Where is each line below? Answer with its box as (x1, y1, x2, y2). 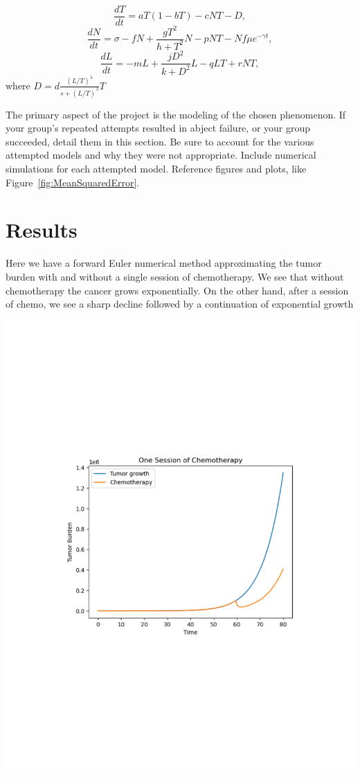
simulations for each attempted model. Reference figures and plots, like (6, 161, 307, 175)
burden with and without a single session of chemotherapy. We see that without (6, 269, 344, 283)
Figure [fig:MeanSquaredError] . (6, 175, 140, 189)
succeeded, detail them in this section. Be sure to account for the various (6, 134, 314, 148)
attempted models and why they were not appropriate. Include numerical (6, 148, 316, 162)
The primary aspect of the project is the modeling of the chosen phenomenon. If (6, 107, 346, 121)
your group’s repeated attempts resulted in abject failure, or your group (6, 121, 311, 135)
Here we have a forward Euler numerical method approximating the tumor (6, 256, 322, 270)
